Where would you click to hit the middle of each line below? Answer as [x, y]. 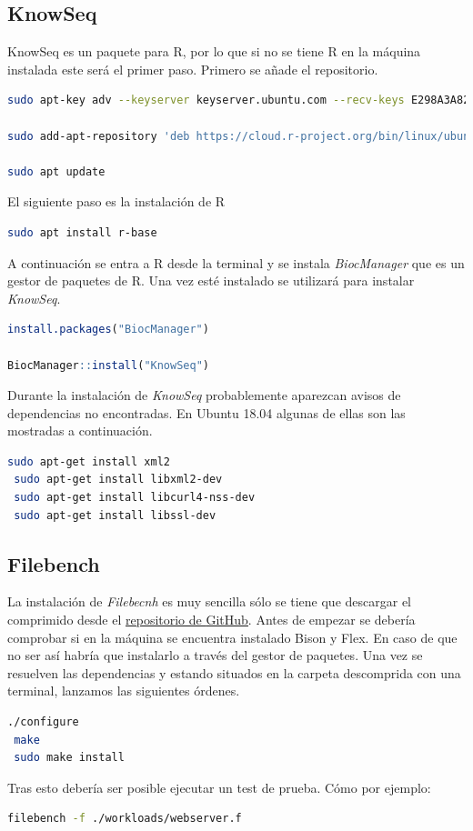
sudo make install [69, 758]
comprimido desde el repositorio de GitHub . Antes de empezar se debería [211, 620]
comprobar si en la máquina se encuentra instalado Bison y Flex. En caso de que [232, 637]
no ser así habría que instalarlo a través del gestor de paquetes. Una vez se [215, 655]
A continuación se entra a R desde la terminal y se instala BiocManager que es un [236, 262]
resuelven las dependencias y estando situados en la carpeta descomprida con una [234, 672]
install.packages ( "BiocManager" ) [108, 330]
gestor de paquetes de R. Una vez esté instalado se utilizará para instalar [211, 280]
